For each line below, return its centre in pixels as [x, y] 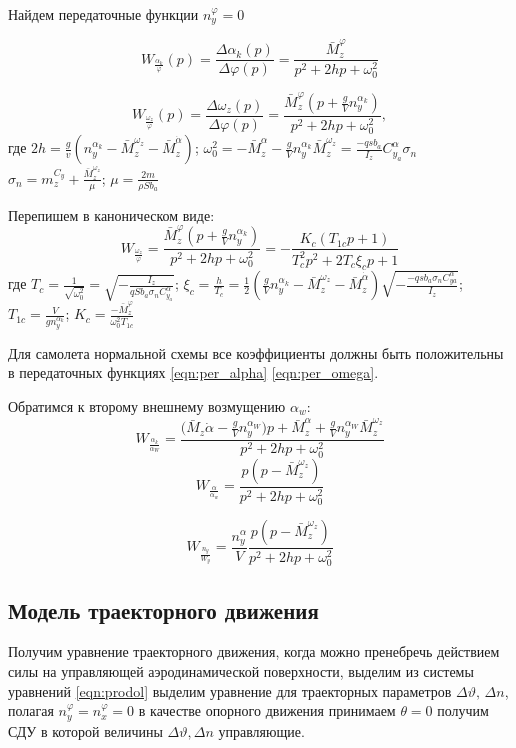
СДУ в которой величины [85, 730]
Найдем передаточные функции [103, 14]
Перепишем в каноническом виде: [111, 214]
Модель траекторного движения [163, 609]
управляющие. [261, 730]
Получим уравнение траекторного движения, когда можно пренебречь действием [254, 651]
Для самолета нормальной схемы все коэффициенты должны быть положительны [256, 352]
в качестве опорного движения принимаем [267, 710]
